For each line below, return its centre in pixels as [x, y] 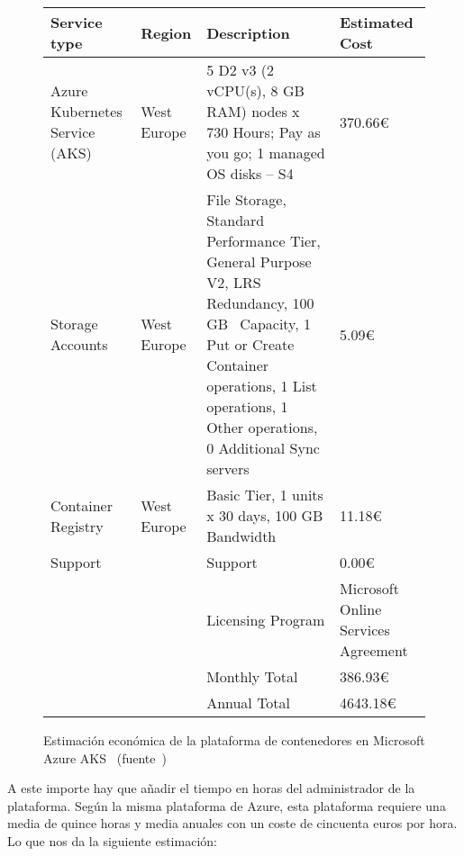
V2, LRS [234, 282]
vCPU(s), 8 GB [255, 90]
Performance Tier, [264, 241]
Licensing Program [266, 619]
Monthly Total [252, 676]
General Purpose [259, 261]
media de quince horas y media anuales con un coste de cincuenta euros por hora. [232, 823]
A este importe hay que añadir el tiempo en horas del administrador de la [211, 788]
